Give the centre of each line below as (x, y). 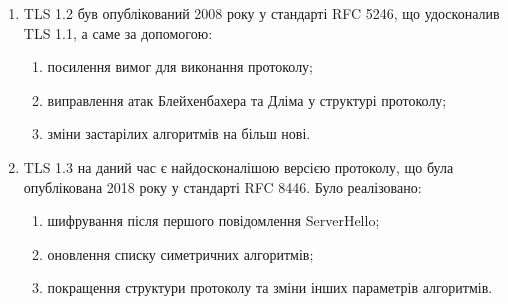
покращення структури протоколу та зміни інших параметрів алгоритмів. (270, 287)
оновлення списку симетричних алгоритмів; (180, 253)
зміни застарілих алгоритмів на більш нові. (179, 133)
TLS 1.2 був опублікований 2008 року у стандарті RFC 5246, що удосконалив (261, 13)
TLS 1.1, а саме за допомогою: (118, 32)
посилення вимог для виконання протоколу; (180, 66)
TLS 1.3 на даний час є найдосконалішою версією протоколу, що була (238, 166)
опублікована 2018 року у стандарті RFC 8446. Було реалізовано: (222, 186)
